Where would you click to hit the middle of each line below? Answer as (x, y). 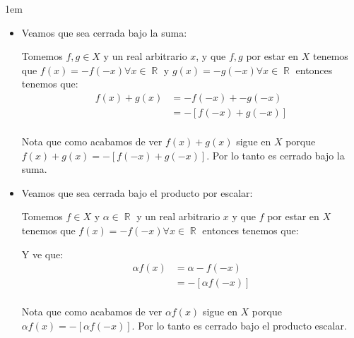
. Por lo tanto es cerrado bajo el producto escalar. (239, 325)
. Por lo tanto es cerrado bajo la (276, 155)
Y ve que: (42, 254)
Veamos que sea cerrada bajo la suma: (104, 32)
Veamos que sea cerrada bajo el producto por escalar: (137, 192)
